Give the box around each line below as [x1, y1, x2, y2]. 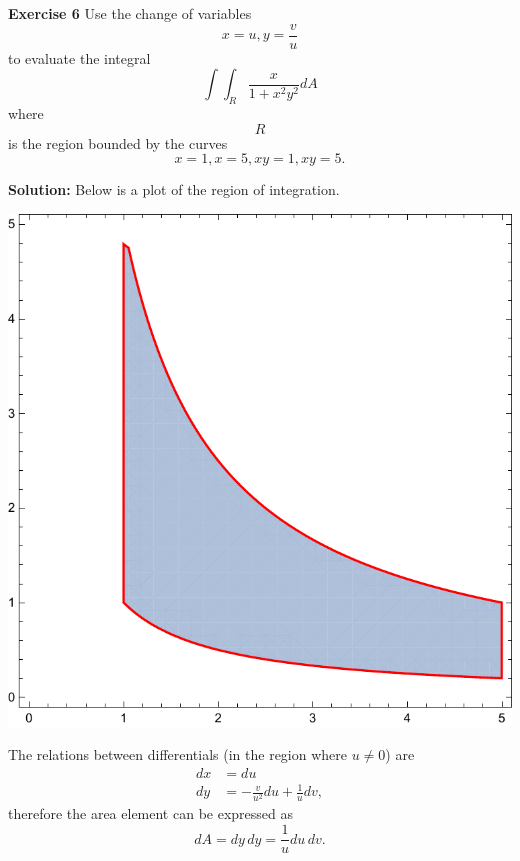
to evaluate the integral [8, 47, 151, 68]
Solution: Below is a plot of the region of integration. [8, 179, 340, 200]
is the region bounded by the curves [8, 132, 228, 153]
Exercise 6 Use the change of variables [8, 3, 252, 23]
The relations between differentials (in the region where [8, 744, 348, 765]
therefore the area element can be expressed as [8, 803, 293, 824]
